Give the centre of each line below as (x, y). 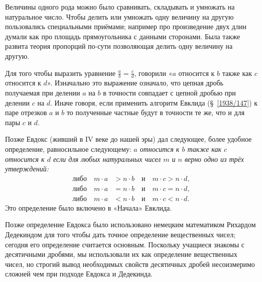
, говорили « (153, 73)
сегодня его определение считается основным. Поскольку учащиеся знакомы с (125, 244)
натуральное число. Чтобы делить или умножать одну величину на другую (119, 16)
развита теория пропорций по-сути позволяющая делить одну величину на (119, 46)
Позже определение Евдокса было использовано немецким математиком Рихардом (130, 224)
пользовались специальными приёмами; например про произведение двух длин (126, 26)
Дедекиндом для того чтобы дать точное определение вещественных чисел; (120, 234)
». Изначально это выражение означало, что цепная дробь (135, 83)
